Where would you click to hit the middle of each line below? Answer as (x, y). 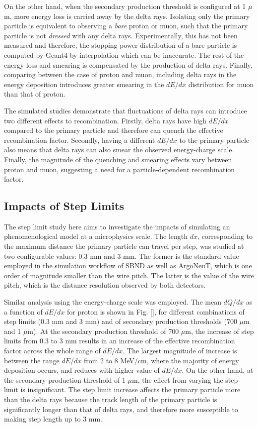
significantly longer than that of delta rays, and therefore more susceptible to (121, 409)
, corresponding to (225, 236)
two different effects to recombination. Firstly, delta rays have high (105, 120)
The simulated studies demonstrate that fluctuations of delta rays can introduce (126, 110)
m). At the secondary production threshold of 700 (103, 331)
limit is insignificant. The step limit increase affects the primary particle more (122, 389)
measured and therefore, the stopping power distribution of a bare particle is (121, 45)
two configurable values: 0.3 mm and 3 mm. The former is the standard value (122, 256)
